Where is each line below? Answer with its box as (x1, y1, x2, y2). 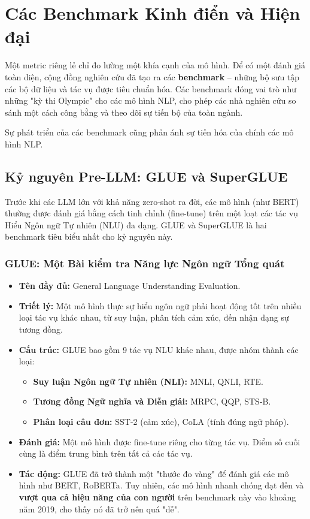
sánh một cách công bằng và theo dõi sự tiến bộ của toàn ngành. (5, 105, 243, 118)
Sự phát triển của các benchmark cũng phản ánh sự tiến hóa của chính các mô (5, 126, 294, 138)
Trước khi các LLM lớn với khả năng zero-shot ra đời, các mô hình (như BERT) (5, 195, 299, 207)
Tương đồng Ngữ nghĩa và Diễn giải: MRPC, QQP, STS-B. (33, 395, 271, 408)
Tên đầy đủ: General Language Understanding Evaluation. (19, 279, 241, 292)
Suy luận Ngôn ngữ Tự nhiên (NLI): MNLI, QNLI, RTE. (33, 375, 263, 387)
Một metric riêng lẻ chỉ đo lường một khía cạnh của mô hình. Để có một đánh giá (5, 59, 305, 71)
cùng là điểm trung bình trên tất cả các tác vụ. (19, 447, 193, 460)
